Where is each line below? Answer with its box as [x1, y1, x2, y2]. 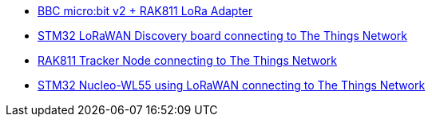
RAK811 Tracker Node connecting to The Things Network [38, 54, 337, 67]
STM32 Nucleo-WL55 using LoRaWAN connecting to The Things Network [38, 78, 426, 92]
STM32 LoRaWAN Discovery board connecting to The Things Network [38, 29, 408, 42]
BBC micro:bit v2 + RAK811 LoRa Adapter [38, 4, 253, 18]
